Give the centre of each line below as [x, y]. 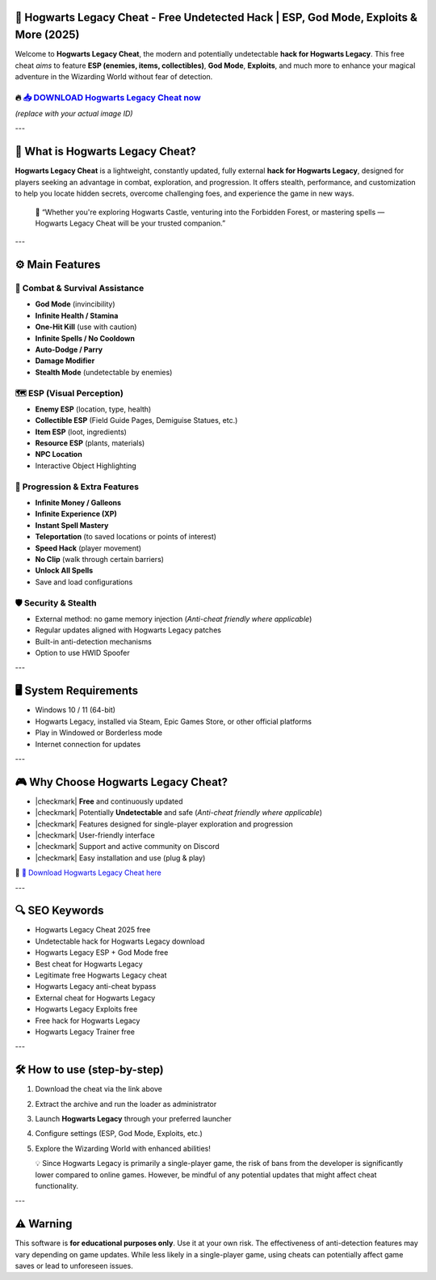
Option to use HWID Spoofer [82, 653]
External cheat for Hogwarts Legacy [95, 998]
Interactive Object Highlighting [86, 466]
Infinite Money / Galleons [78, 503]
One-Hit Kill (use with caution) [86, 327]
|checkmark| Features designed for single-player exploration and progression [164, 824]
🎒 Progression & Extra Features [77, 487]
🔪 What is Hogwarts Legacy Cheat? [106, 152]
